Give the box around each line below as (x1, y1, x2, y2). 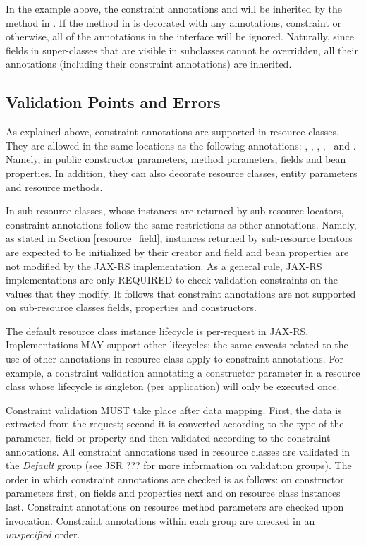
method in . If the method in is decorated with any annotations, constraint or (6, 15, 341, 30)
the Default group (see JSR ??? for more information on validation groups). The (6, 458, 352, 473)
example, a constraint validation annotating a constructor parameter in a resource (6, 365, 360, 380)
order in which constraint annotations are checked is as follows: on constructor (6, 471, 344, 486)
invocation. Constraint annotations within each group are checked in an (6, 513, 315, 528)
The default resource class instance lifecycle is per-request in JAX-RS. (6, 323, 309, 338)
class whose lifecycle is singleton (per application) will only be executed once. (6, 379, 340, 394)
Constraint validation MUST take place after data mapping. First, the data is (6, 402, 342, 417)
